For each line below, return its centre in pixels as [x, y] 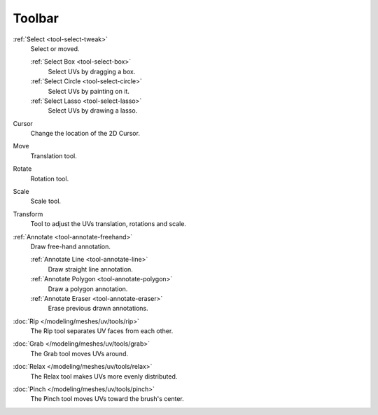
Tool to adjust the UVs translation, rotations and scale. [108, 224]
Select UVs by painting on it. [89, 91]
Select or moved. [55, 48]
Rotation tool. [50, 178]
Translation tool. [54, 156]
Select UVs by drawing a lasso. [93, 111]
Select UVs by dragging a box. [92, 71]
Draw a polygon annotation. [88, 289]
